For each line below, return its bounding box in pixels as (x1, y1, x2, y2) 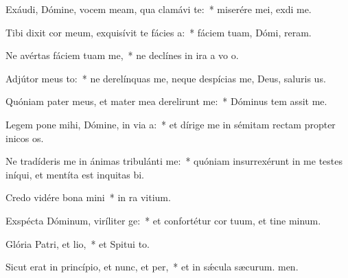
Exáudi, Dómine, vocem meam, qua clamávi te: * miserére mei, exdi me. (5, 2, 312, 16)
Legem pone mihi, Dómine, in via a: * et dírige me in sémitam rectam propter (5, 117, 336, 131)
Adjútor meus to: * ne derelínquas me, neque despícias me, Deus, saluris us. (5, 71, 326, 85)
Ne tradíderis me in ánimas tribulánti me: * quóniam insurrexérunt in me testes (5, 154, 343, 168)
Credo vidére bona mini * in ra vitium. (5, 190, 171, 205)
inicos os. (5, 130, 44, 145)
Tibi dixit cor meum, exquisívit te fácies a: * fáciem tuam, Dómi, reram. (5, 25, 312, 39)
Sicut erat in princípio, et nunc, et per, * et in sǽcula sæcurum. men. (5, 259, 299, 274)
